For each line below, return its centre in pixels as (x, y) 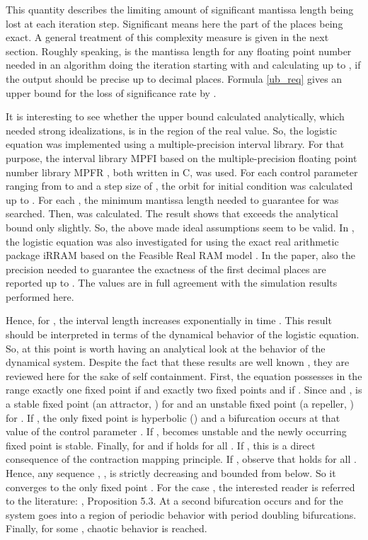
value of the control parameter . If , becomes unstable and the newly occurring (176, 431)
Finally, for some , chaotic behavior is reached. (107, 528)
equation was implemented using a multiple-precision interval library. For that (175, 144)
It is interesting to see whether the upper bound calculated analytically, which (175, 116)
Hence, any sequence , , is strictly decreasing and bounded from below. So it (171, 473)
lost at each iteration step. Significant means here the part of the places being (174, 23)
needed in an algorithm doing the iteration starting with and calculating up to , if (183, 65)
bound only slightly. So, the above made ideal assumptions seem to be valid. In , (180, 227)
